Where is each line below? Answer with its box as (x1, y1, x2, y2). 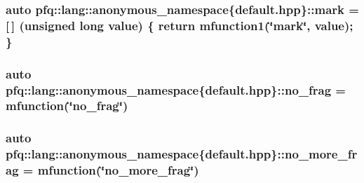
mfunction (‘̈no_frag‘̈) (6, 97, 128, 114)
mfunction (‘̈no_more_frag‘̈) (37, 161, 199, 179)
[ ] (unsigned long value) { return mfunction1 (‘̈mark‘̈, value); (6, 16, 353, 34)
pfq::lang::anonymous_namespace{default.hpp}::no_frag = (6, 81, 346, 98)
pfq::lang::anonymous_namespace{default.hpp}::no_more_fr (6, 145, 358, 163)
